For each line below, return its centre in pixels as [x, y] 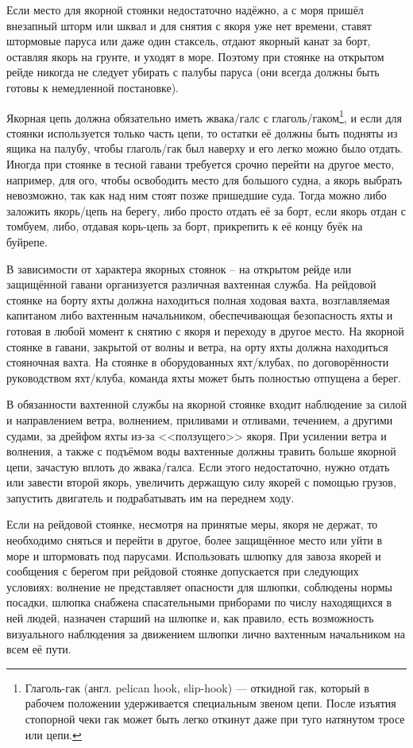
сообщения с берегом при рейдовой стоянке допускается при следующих [183, 571]
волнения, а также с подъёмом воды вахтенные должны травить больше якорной [201, 451]
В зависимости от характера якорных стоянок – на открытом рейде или [179, 268]
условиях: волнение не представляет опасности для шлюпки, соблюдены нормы [199, 586]
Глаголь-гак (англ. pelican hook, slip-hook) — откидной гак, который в [197, 687]
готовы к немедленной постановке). [93, 87]
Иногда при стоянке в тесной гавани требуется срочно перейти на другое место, [201, 164]
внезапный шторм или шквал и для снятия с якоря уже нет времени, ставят [189, 25]
